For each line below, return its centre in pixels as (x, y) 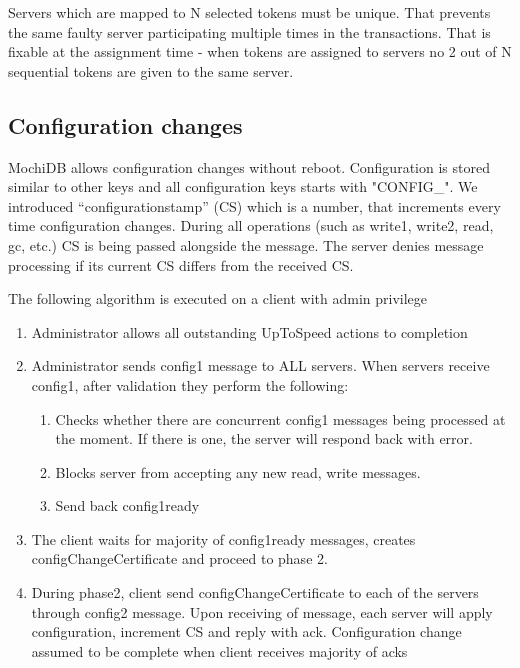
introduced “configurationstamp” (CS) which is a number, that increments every (254, 205)
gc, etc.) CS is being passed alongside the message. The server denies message (246, 244)
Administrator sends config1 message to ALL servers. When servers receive (260, 365)
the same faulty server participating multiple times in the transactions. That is (249, 31)
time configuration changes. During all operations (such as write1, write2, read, (251, 225)
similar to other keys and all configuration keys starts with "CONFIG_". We (243, 186)
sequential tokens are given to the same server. (151, 70)
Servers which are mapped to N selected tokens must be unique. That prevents (249, 12)
